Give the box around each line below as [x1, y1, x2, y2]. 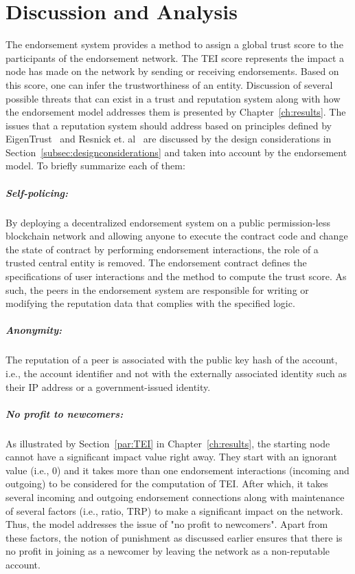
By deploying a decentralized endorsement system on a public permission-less [5, 215, 330, 229]
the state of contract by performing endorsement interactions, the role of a [5, 242, 319, 256]
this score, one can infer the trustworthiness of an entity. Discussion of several [5, 77, 333, 92]
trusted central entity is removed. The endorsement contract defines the [5, 255, 307, 270]
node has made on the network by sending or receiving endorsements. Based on [5, 64, 339, 78]
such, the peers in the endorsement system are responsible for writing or [5, 282, 309, 297]
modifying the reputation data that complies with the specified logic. [5, 296, 295, 310]
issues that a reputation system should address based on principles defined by [5, 118, 332, 132]
